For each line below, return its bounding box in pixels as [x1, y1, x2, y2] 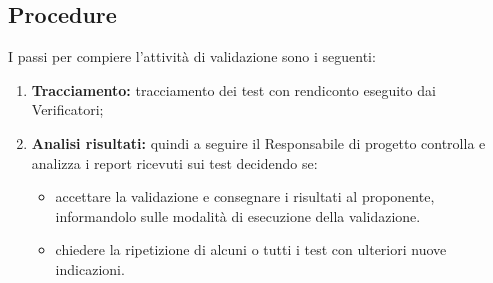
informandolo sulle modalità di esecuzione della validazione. [55, 205, 421, 226]
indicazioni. [55, 258, 125, 279]
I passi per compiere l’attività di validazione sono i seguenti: [8, 46, 376, 67]
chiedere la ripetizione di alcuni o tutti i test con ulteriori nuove [55, 239, 447, 260]
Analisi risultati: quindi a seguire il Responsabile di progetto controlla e [31, 132, 486, 153]
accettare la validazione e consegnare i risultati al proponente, [55, 186, 435, 207]
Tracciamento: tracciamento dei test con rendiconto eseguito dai [31, 79, 436, 100]
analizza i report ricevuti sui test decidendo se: [31, 152, 318, 173]
